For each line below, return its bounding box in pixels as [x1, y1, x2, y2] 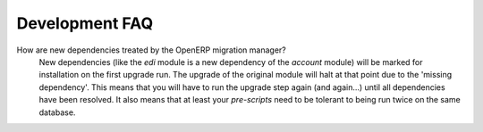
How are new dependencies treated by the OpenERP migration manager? [16, 45, 286, 55]
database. [38, 107, 76, 118]
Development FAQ [16, 13, 154, 33]
